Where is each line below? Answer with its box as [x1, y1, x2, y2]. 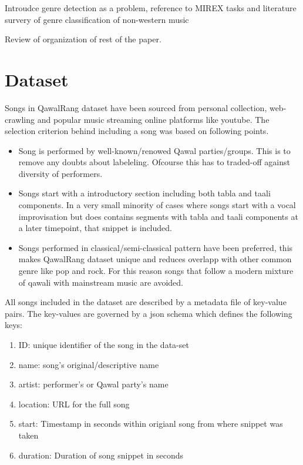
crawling [5, 113, 35, 125]
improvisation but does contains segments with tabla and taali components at [18, 210, 298, 222]
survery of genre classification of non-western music [5, 13, 189, 25]
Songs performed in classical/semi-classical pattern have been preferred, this [18, 241, 293, 253]
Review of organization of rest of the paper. [5, 33, 161, 45]
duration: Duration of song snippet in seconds [18, 449, 184, 461]
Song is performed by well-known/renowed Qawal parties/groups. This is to [18, 144, 291, 156]
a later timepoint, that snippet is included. [18, 222, 172, 234]
